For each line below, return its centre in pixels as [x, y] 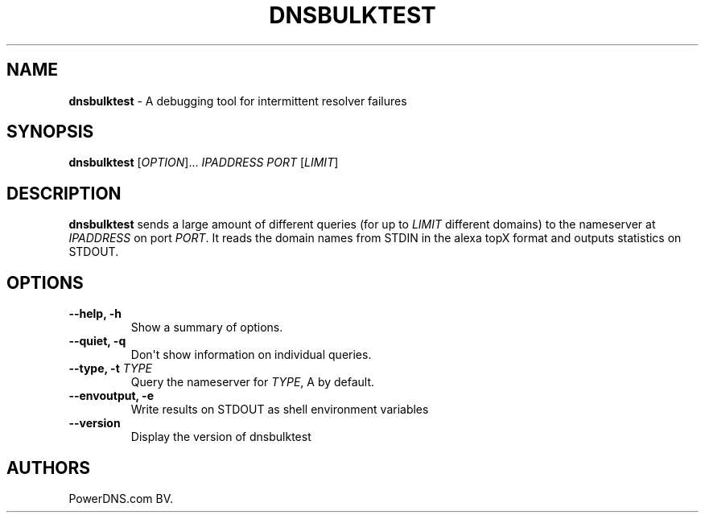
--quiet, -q [97, 341]
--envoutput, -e [111, 396]
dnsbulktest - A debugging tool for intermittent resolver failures [238, 101]
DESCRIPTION [64, 193]
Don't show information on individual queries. [251, 355]
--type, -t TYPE [110, 369]
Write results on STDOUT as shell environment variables [280, 410]
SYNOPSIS [50, 132]
